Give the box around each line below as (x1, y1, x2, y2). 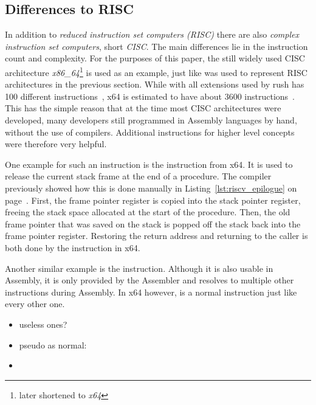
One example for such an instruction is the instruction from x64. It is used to (5, 157, 293, 170)
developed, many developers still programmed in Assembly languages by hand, (5, 114, 297, 126)
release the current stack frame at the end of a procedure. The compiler (5, 170, 272, 182)
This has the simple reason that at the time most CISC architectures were (5, 102, 281, 114)
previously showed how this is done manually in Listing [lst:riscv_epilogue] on (5, 181, 297, 194)
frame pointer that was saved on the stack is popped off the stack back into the (5, 217, 301, 230)
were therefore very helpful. (5, 137, 107, 150)
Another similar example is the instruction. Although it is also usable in (5, 261, 273, 274)
